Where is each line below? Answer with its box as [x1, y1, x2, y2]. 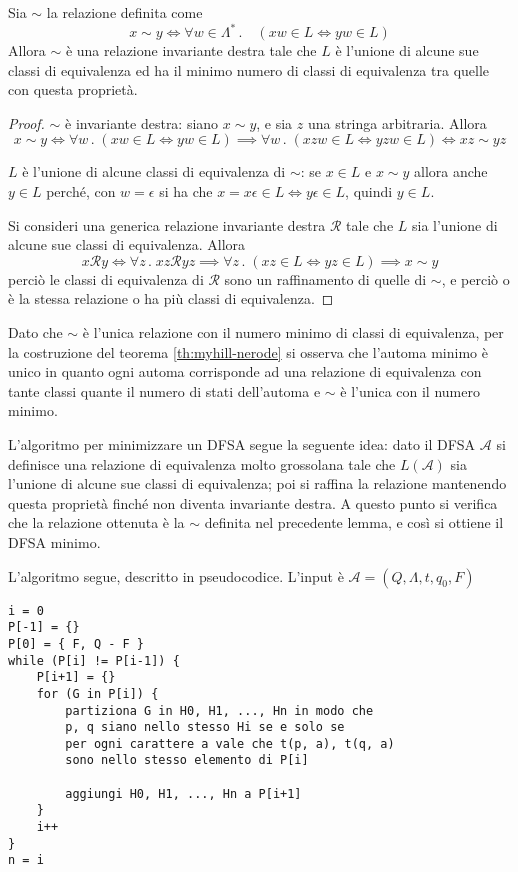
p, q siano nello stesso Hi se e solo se [65, 720, 345, 735]
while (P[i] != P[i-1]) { [8, 653, 180, 668]
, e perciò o [441, 268, 510, 289]
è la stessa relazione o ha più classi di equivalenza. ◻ [8, 288, 334, 309]
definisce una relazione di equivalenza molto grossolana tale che [8, 453, 396, 474]
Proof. [8, 112, 45, 133]
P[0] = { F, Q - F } [8, 636, 145, 651]
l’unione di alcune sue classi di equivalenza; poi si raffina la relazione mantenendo [8, 473, 507, 494]
